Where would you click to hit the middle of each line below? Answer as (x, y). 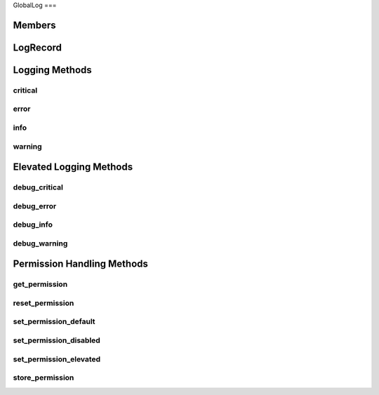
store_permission (44, 377)
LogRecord (38, 47)
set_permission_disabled (57, 340)
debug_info (33, 225)
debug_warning (40, 243)
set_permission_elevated (57, 359)
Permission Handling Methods (81, 264)
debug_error (35, 206)
